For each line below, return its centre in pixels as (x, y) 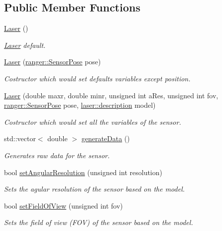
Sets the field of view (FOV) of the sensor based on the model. (99, 222)
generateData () (106, 138)
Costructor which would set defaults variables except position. (97, 78)
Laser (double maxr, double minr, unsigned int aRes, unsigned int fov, (111, 95)
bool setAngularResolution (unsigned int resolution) (83, 172)
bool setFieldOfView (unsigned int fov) (63, 205)
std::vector (20, 138)
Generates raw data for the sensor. (57, 155)
